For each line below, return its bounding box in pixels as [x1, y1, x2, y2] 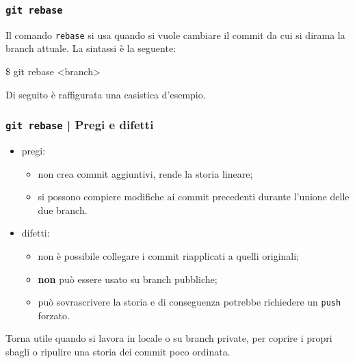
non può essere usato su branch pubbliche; [38, 271, 218, 286]
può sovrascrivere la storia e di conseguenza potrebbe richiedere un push [38, 295, 341, 309]
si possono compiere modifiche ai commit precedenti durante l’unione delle [38, 189, 350, 204]
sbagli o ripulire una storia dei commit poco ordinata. [5, 345, 231, 358]
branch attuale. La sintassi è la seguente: [5, 41, 176, 55]
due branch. [38, 202, 88, 217]
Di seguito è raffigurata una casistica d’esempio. [5, 87, 206, 101]
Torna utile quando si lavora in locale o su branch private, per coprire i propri [5, 331, 332, 345]
